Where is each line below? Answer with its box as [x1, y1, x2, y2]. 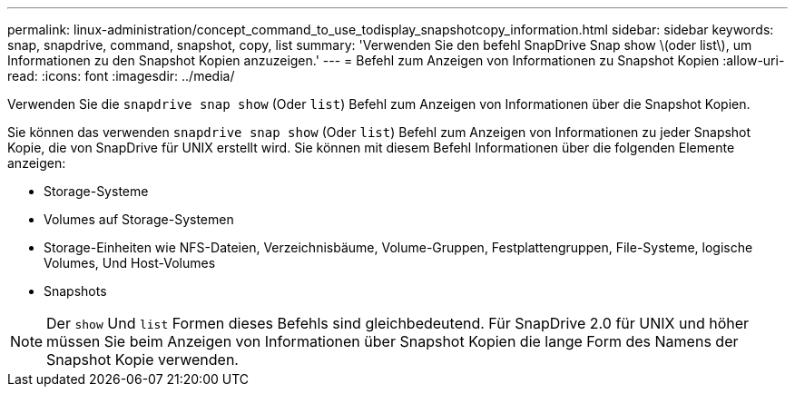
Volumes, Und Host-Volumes [44, 255, 216, 271]
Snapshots [44, 283, 107, 299]
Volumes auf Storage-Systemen [44, 212, 234, 227]
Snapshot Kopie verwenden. [46, 350, 239, 369]
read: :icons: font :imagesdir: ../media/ [7, 68, 235, 84]
